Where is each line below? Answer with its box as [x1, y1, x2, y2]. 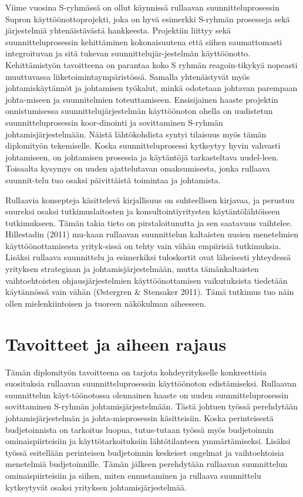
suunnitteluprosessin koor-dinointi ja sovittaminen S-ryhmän [5, 116, 223, 128]
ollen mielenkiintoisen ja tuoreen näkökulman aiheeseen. [5, 297, 207, 309]
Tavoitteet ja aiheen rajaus [5, 331, 227, 355]
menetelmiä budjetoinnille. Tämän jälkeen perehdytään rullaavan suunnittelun [5, 458, 288, 470]
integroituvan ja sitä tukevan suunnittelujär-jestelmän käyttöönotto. [5, 47, 251, 59]
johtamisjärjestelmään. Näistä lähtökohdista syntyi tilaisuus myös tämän [5, 127, 267, 140]
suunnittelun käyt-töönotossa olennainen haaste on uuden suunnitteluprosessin [5, 388, 289, 401]
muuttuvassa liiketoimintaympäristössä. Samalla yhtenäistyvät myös [5, 70, 250, 82]
